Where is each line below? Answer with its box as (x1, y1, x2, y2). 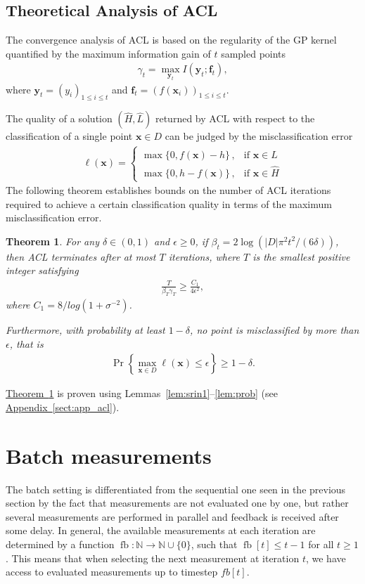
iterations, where (168, 249, 240, 264)
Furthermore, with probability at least (6, 323, 165, 337)
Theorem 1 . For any (6, 233, 99, 248)
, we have (305, 550, 346, 565)
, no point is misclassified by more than (190, 323, 359, 337)
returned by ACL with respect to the (155, 111, 315, 126)
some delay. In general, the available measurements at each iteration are (6, 523, 316, 538)
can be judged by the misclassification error (165, 129, 353, 143)
